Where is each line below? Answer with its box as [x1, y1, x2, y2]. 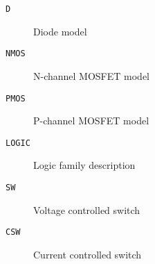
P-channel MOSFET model [33, 113, 149, 128]
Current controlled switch [33, 247, 142, 261]
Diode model [33, 24, 87, 38]
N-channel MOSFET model [33, 68, 150, 83]
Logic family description [33, 158, 136, 172]
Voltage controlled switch [33, 202, 140, 217]
